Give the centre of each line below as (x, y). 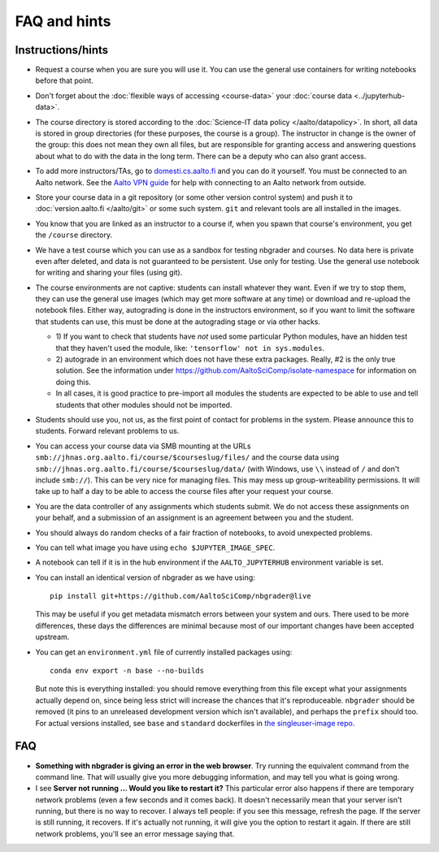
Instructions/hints (62, 50)
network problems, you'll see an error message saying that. (135, 833)
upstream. (52, 637)
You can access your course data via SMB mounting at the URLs (143, 446)
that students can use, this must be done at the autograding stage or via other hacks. (178, 322)
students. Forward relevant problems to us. (107, 431)
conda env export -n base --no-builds (127, 671)
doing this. (73, 382)
